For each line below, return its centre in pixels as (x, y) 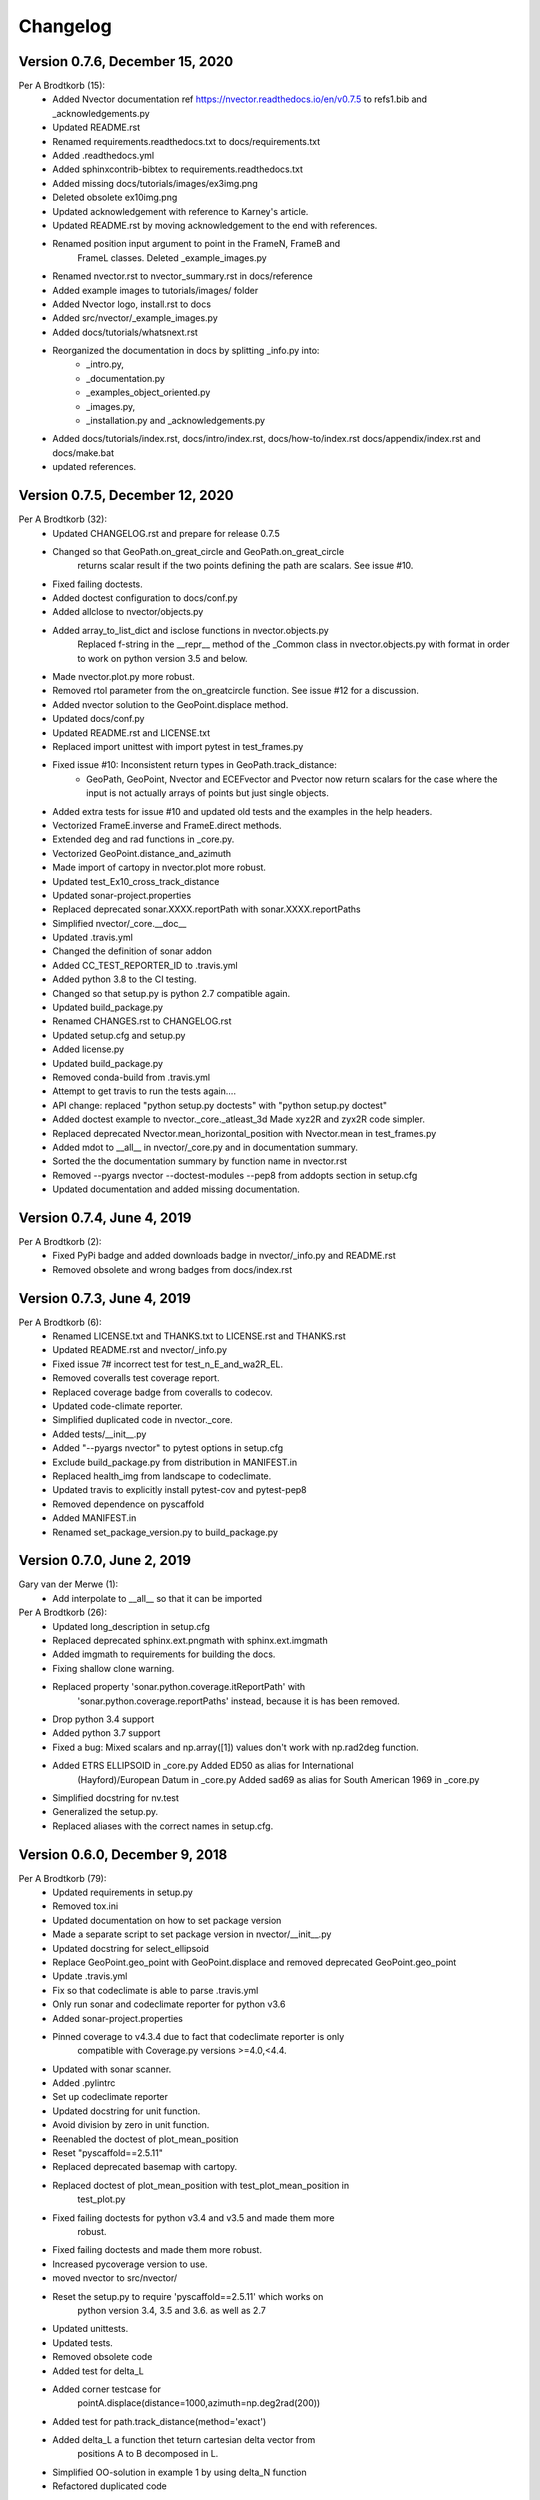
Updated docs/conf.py (98, 719)
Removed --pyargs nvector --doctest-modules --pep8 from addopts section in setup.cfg (235, 1175)
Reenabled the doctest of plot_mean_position (145, 2139)
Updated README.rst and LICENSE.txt (131, 732)
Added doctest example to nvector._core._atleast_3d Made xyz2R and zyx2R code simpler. (238, 1119)
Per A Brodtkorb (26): (63, 1612)
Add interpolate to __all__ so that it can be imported (157, 1598)
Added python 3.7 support (106, 1733)
